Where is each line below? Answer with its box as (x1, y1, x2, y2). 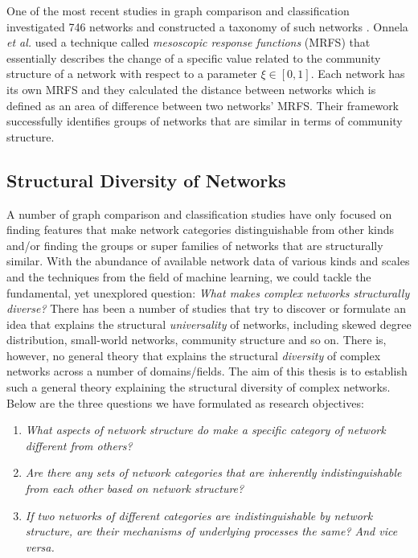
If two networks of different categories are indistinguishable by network (25, 507, 373, 523)
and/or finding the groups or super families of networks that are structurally (6, 236, 383, 253)
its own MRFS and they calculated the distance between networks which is (6, 80, 376, 97)
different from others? (25, 437, 133, 453)
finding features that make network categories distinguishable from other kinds (6, 221, 395, 238)
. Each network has (310, 65, 405, 82)
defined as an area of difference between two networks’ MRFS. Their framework (6, 96, 400, 113)
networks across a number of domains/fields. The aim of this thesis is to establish (6, 363, 408, 380)
